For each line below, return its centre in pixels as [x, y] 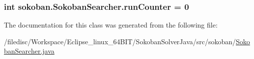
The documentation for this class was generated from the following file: [111, 25]
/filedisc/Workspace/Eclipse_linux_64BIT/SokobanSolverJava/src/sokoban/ [120, 41]
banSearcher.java [29, 51]
